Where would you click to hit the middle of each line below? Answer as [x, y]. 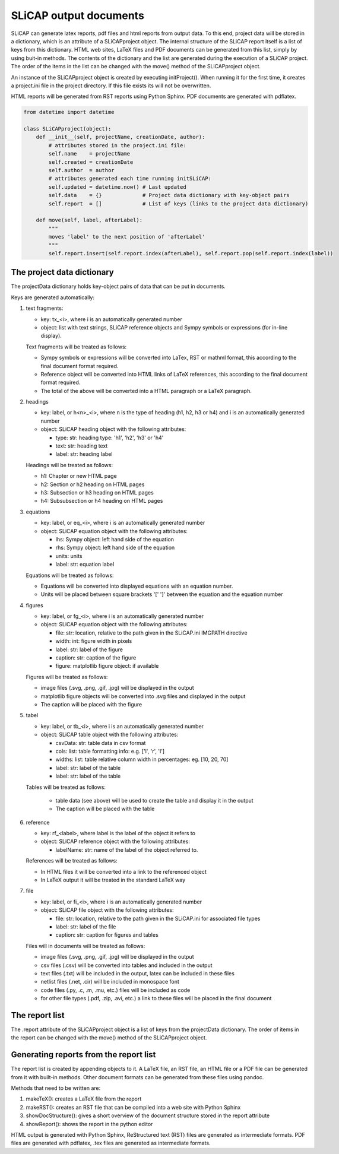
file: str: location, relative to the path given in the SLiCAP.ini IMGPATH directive [151, 633]
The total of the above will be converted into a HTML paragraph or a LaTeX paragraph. [146, 391]
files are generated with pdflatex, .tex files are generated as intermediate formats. [111, 1143]
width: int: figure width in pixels [94, 641]
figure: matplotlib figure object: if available [107, 666]
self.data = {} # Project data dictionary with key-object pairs [169, 195]
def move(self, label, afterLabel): [89, 220]
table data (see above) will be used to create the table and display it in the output [154, 800]
